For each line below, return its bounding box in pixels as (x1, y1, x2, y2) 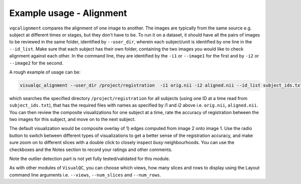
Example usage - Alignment (9, 7, 127, 18)
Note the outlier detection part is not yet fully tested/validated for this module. (9, 155, 170, 161)
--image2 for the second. (9, 60, 64, 66)
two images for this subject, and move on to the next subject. (9, 116, 136, 122)
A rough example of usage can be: (9, 69, 81, 75)
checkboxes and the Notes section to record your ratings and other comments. (9, 146, 173, 152)
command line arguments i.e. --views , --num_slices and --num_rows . (9, 171, 162, 177)
